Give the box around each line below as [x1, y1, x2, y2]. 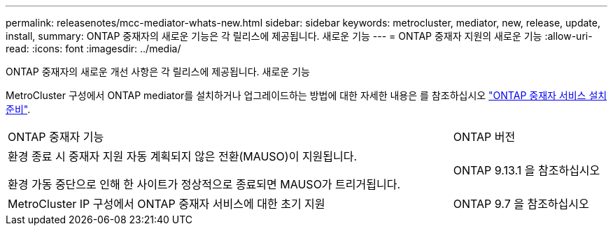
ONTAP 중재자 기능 [8, 130, 104, 144]
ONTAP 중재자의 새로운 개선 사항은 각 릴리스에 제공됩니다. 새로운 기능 [6, 66, 310, 77]
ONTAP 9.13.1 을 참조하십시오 [453, 163, 600, 177]
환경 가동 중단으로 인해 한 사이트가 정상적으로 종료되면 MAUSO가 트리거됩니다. [8, 177, 401, 191]
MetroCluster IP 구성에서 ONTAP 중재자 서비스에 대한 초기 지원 [8, 197, 325, 211]
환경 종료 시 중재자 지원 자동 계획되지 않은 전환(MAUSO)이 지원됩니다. [8, 149, 358, 163]
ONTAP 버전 [453, 130, 516, 144]
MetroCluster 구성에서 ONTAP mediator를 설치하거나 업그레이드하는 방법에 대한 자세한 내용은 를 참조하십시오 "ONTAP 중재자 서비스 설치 [6, 89, 607, 101]
